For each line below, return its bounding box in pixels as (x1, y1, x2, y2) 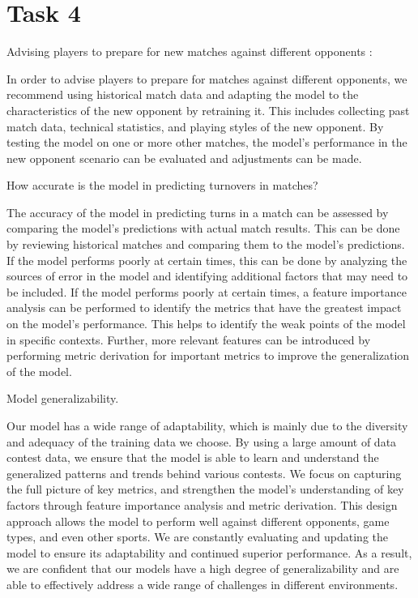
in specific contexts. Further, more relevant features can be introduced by (6, 331, 371, 348)
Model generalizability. (6, 390, 119, 407)
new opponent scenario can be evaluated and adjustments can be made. (6, 149, 362, 166)
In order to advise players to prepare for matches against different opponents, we (6, 70, 407, 87)
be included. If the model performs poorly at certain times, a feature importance (6, 283, 407, 300)
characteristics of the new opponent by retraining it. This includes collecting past (6, 101, 410, 118)
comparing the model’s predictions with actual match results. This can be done (6, 220, 400, 237)
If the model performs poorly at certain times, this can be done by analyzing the (6, 251, 407, 268)
